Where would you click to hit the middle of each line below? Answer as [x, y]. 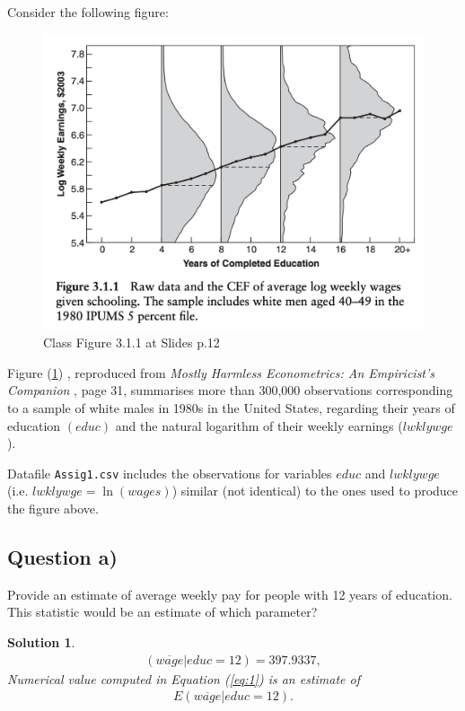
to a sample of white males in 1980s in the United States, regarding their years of [231, 407]
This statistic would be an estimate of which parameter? [162, 612]
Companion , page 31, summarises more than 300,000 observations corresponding [230, 390]
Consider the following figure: [88, 12]
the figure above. [53, 508]
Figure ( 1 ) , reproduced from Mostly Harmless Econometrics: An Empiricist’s [221, 372]
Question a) [62, 556]
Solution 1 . [41, 641]
